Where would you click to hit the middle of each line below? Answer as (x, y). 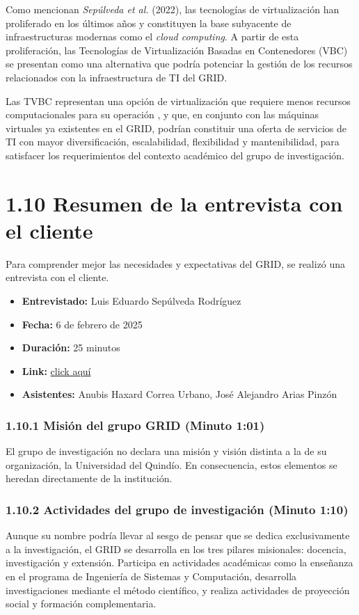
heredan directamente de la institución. (89, 478)
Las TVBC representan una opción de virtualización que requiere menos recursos (178, 101)
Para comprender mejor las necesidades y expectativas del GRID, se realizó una (176, 263)
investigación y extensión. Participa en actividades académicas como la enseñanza (179, 562)
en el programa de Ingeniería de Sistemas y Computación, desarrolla (151, 576)
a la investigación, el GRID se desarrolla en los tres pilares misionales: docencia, (176, 549)
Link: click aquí (56, 370)
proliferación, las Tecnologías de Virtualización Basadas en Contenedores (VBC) (177, 50)
